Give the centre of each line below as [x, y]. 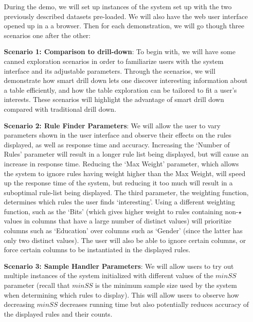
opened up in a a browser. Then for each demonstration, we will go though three [124, 26]
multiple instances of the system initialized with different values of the [109, 275]
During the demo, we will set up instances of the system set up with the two [118, 6]
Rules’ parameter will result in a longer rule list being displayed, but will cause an [126, 154]
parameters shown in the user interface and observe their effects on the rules [118, 135]
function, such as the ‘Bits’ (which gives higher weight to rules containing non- [121, 211]
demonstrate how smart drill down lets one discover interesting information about [126, 80]
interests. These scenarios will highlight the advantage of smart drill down [114, 99]
